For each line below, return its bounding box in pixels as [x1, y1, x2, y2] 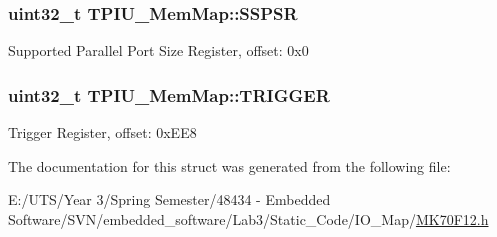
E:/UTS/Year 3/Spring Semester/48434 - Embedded [8, 189, 331, 210]
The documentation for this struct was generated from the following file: [8, 155, 451, 176]
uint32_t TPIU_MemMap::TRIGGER [8, 82, 330, 107]
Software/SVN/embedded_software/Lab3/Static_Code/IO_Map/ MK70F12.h [8, 208, 489, 229]
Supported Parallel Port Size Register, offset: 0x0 [8, 40, 309, 61]
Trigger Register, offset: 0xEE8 [8, 122, 197, 143]
